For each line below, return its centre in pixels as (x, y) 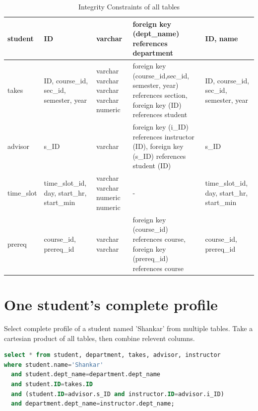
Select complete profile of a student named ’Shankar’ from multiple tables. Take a (129, 328)
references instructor (163, 136)
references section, (160, 95)
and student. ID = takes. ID (52, 384)
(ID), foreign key (158, 146)
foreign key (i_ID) (161, 127)
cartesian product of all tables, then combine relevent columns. (99, 338)
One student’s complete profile (111, 305)
